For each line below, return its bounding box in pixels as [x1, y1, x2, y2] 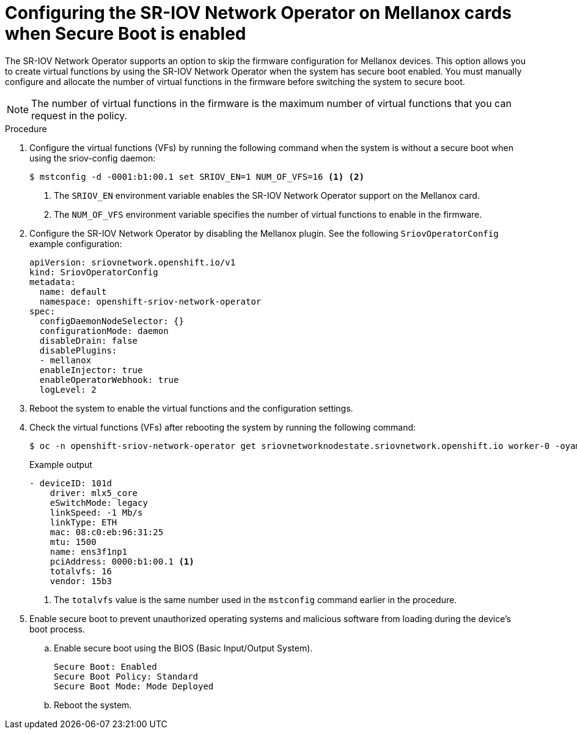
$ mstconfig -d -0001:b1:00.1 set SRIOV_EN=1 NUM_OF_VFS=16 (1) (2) [29, 171, 364, 182]
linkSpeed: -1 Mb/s [50, 507, 143, 517]
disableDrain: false [39, 335, 138, 346]
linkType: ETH [50, 517, 117, 527]
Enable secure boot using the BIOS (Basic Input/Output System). [54, 642, 313, 653]
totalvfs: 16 [50, 566, 112, 576]
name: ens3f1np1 [50, 546, 128, 557]
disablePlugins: [39, 345, 117, 355]
